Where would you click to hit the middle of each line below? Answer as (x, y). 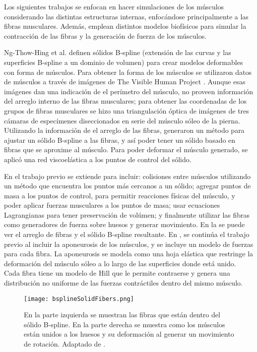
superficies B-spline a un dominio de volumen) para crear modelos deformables (124, 62)
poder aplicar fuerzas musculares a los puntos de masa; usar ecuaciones (112, 205)
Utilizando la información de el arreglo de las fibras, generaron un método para (124, 130)
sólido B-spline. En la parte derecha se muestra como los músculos (125, 324)
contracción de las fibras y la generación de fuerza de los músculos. (105, 35)
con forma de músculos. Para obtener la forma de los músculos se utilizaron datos (128, 72)
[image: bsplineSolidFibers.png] (79, 299)
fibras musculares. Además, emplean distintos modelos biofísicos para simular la (125, 26)
